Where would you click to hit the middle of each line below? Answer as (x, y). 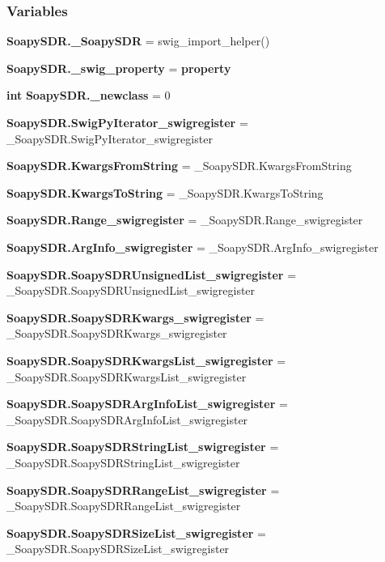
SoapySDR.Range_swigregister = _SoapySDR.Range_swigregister (185, 220)
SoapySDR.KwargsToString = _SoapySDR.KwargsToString (165, 192)
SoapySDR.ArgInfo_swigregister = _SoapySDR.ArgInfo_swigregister (192, 247)
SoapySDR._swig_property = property (119, 68)
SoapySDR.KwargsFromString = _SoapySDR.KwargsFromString (179, 166)
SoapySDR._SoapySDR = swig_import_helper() (138, 41)
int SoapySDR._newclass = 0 (89, 95)
